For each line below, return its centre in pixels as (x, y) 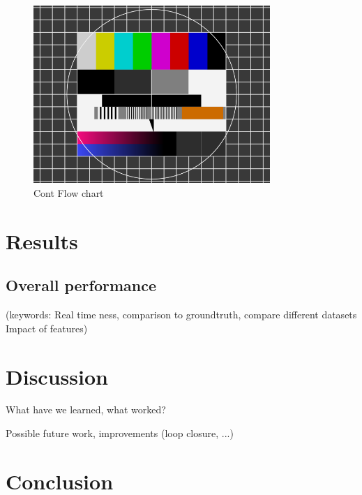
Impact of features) (47, 328)
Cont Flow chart (69, 192)
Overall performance (81, 285)
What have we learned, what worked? (86, 409)
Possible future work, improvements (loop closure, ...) (120, 433)
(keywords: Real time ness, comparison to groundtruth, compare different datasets (181, 315)
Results (42, 241)
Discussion (57, 376)
